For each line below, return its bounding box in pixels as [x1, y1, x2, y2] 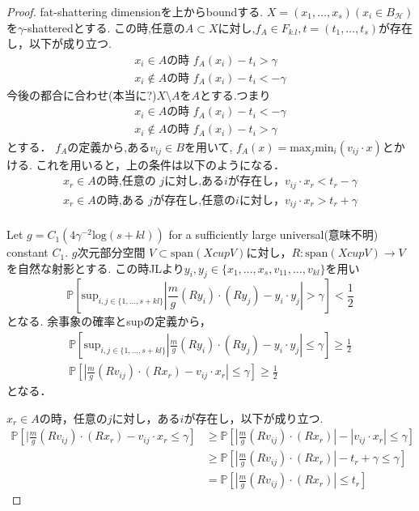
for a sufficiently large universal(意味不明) [168, 226, 379, 243]
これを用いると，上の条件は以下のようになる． [36, 155, 285, 172]
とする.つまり [200, 86, 271, 103]
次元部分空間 [77, 244, 146, 261]
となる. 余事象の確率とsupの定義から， [6, 313, 211, 330]
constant [6, 244, 49, 261]
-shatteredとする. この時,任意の [23, 19, 185, 36]
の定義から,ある [67, 138, 150, 155]
